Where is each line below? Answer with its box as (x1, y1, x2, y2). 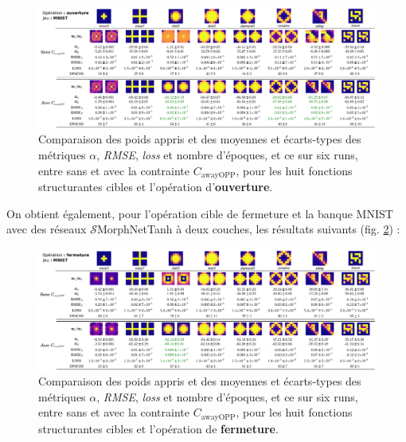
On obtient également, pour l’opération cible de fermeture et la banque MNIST (6, 205, 393, 221)
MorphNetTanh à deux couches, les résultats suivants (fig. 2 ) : (96, 221, 400, 237)
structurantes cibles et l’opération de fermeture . (38, 420, 279, 436)
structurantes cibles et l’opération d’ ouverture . (38, 178, 273, 195)
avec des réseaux (6, 221, 87, 237)
